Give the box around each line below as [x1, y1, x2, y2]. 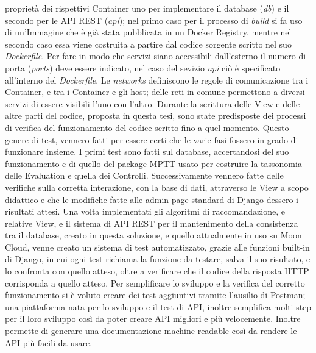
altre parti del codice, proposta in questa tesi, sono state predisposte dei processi [5, 109, 306, 122]
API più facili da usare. [5, 336, 93, 349]
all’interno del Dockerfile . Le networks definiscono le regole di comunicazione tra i [5, 73, 309, 86]
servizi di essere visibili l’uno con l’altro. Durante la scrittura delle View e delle [5, 97, 300, 110]
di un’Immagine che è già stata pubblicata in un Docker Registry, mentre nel [5, 26, 292, 38]
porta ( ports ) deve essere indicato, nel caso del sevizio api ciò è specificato [5, 61, 281, 74]
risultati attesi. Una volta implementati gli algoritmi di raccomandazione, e [5, 205, 285, 218]
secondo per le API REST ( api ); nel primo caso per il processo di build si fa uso [5, 13, 303, 26]
